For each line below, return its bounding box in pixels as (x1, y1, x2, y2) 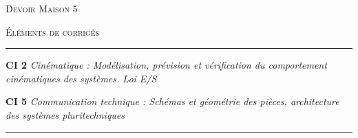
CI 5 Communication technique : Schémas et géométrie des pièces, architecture (6, 94, 339, 108)
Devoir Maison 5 (6, 1, 78, 15)
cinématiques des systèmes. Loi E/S (6, 71, 157, 85)
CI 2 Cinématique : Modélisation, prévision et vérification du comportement (6, 58, 327, 72)
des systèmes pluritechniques (6, 107, 125, 122)
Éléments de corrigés (6, 24, 100, 38)
